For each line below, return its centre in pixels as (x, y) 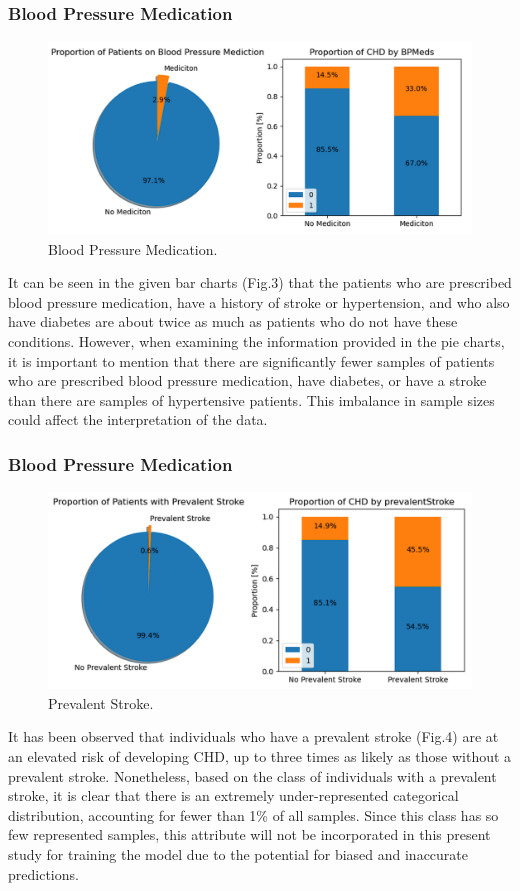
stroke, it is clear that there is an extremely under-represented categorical (233, 795)
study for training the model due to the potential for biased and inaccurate (238, 854)
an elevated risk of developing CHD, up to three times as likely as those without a (260, 756)
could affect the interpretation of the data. (138, 419)
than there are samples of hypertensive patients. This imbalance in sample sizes (251, 399)
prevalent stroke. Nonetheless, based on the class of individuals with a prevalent (252, 775)
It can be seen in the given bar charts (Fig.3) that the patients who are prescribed (260, 282)
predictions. (43, 873)
